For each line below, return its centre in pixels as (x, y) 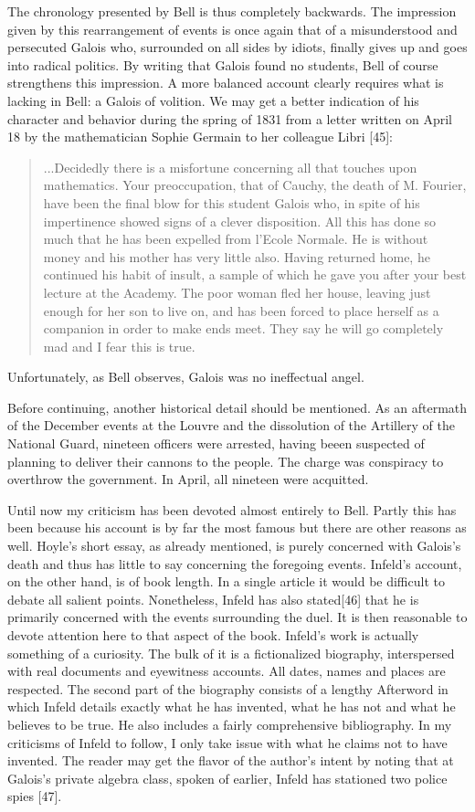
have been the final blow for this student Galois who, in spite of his (232, 202)
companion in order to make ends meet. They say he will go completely (243, 328)
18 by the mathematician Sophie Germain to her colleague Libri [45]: (200, 137)
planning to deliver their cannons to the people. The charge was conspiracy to (226, 461)
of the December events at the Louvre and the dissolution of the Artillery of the (231, 425)
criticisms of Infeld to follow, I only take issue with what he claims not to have (227, 742)
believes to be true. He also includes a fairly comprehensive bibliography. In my (230, 724)
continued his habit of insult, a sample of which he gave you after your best (255, 274)
